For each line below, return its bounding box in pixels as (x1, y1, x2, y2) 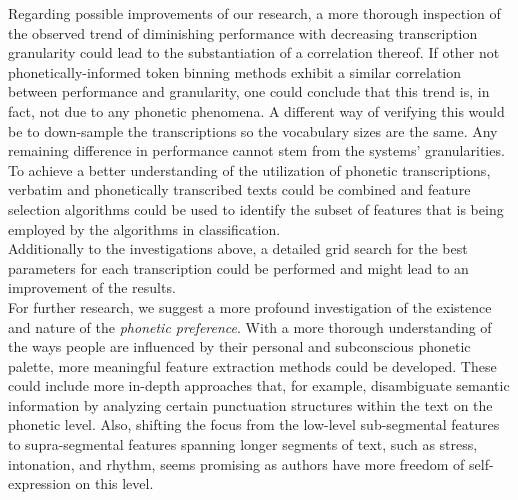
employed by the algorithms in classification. (8, 218, 281, 239)
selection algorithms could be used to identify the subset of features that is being (8, 198, 504, 219)
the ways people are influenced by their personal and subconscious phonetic (8, 336, 471, 357)
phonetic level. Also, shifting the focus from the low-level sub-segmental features (8, 414, 500, 435)
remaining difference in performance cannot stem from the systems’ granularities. (8, 140, 505, 161)
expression (8, 473, 71, 494)
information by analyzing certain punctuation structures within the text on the (8, 394, 493, 415)
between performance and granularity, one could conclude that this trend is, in (8, 81, 490, 102)
